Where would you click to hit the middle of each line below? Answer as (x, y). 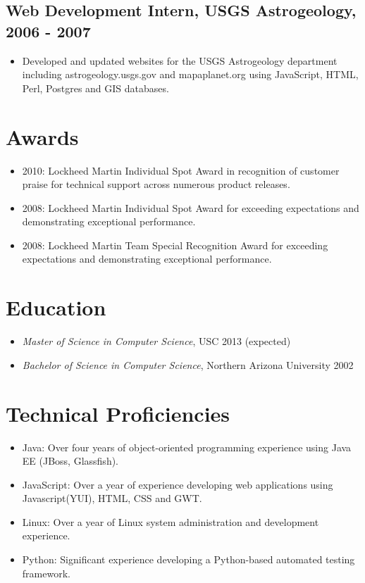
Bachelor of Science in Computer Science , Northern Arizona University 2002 (188, 364)
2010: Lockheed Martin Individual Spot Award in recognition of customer (181, 170)
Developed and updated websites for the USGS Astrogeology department (180, 60)
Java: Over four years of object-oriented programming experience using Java (187, 447)
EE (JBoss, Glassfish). (70, 461)
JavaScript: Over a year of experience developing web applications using (178, 484)
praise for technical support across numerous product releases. (156, 184)
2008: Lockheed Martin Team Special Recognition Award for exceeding (175, 245)
